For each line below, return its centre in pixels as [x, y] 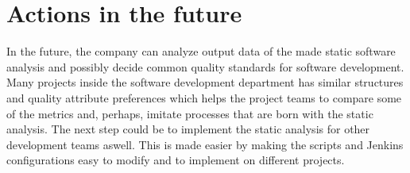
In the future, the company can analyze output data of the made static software [201, 51]
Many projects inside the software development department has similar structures [205, 82]
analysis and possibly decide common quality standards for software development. [205, 66]
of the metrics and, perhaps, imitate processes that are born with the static [190, 113]
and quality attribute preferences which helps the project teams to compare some [204, 97]
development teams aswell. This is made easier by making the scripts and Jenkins [205, 144]
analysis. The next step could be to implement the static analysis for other [188, 129]
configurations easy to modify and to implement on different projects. [176, 160]
